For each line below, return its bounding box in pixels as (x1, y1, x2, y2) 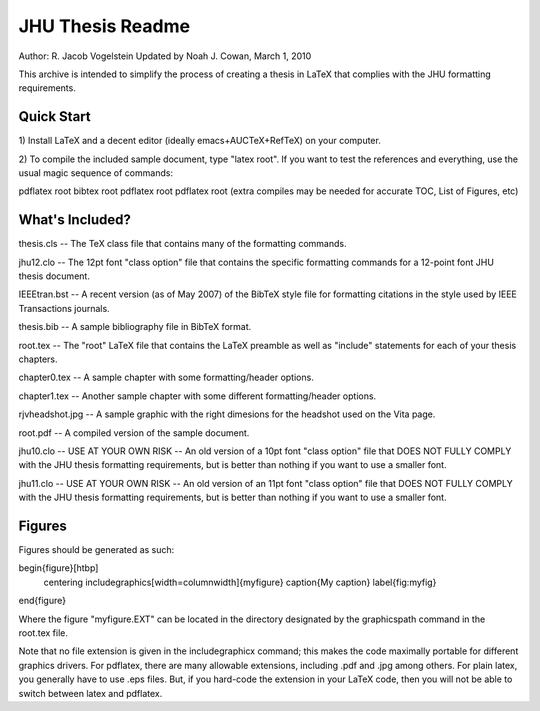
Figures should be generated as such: (18, 544, 175, 556)
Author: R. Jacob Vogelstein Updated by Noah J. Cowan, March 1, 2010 (18, 50, 312, 62)
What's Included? (18, 211, 132, 229)
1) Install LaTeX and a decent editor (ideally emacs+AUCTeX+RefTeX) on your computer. (18, 135, 382, 147)
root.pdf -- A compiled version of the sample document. (18, 426, 250, 439)
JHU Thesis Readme (18, 15, 190, 37)
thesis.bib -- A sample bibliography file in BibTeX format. (18, 321, 252, 333)
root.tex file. (18, 627, 69, 639)
